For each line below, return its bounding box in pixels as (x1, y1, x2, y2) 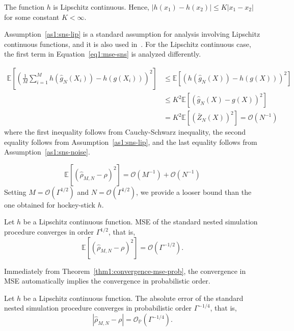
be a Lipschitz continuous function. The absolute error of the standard (23, 292, 244, 303)
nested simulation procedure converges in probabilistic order (4, 302, 192, 313)
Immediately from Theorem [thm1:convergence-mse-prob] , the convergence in (4, 265, 246, 276)
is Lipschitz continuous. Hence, (53, 2, 150, 12)
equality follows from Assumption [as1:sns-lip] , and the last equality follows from (4, 136, 257, 147)
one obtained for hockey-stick (4, 199, 96, 210)
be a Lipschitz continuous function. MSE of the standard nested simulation (23, 216, 258, 227)
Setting (4, 186, 26, 197)
